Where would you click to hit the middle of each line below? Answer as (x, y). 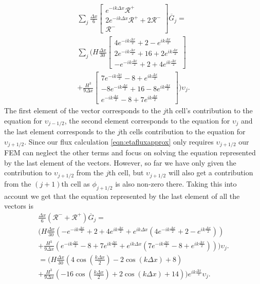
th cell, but (126, 173)
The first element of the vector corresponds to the (82, 110)
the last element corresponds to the (60, 131)
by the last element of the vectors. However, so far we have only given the (120, 162)
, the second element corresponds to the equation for (147, 120)
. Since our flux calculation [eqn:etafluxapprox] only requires (119, 141)
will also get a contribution (211, 173)
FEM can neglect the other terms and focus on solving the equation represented (130, 153)
